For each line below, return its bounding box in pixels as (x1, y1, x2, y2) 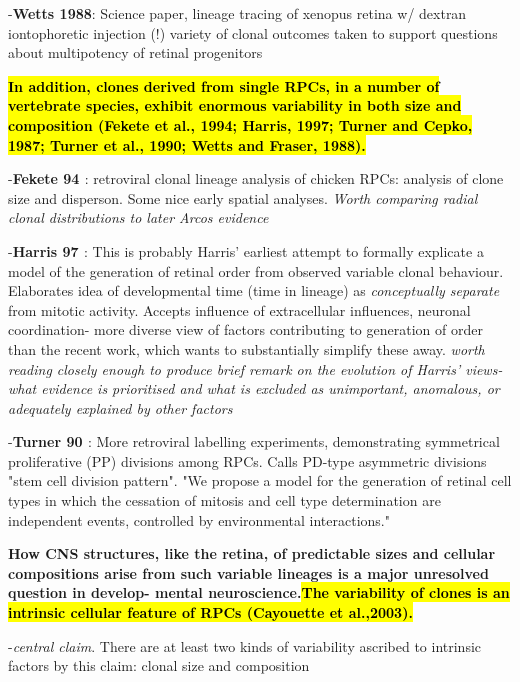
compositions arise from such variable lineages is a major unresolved (8, 562, 489, 583)
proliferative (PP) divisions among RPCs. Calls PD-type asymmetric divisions (8, 450, 487, 471)
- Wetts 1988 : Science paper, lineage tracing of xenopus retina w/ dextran (8, 3, 467, 23)
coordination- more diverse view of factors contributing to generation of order (8, 319, 483, 340)
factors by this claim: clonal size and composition (8, 655, 310, 676)
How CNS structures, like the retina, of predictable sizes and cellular (8, 543, 496, 564)
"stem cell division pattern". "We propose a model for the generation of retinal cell (8, 470, 512, 491)
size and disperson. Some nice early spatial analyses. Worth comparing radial (8, 187, 478, 208)
